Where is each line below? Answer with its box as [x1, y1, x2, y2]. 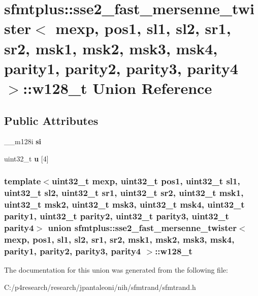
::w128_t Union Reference [23, 77, 212, 98]
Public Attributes [4, 112, 99, 128]
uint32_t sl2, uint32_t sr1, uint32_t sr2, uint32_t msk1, [4, 186, 244, 199]
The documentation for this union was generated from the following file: [4, 265, 228, 275]
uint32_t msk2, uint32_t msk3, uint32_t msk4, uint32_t [4, 198, 245, 211]
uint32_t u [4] [4, 153, 49, 163]
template [4, 175, 41, 187]
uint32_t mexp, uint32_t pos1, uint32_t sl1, [51, 175, 240, 187]
